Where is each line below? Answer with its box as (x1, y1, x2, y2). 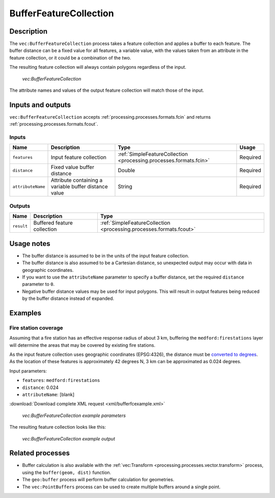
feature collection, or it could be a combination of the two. (9, 54, 131, 61)
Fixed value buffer (50, 163, 94, 171)
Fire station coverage (9, 324, 63, 331)
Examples (9, 309, 42, 317)
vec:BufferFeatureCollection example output (22, 435, 116, 441)
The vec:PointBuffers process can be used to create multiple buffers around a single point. (22, 484, 221, 490)
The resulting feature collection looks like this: (9, 424, 106, 430)
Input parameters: (9, 368, 47, 374)
